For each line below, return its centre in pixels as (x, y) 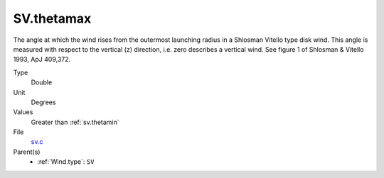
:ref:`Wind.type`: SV (66, 162)
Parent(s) (27, 152)
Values (23, 112)
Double (42, 82)
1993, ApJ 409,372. (42, 60)
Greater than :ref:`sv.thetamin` (75, 122)
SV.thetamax (52, 18)
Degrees (43, 102)
